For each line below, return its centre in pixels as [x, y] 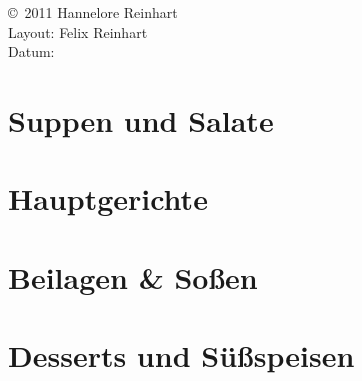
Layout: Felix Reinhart [78, 31]
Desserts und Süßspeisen [181, 355]
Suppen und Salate [141, 119]
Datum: [31, 51]
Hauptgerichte [108, 198]
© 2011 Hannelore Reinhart [93, 12]
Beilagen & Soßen [133, 276]
